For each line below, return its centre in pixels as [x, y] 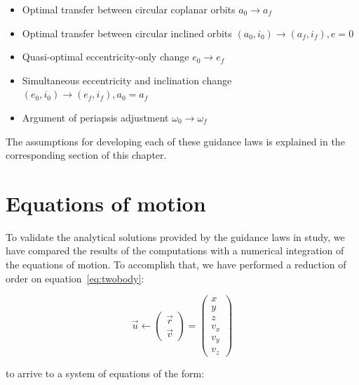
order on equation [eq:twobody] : [75, 278]
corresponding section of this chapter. [86, 155]
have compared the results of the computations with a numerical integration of [175, 250]
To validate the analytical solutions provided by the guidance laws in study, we [175, 236]
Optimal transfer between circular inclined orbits [127, 33]
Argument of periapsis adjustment [95, 117]
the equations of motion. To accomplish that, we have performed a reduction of [176, 265]
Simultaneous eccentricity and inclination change [127, 80]
